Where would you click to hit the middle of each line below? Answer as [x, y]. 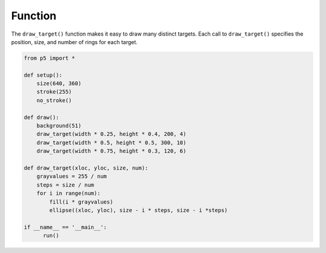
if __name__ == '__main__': [65, 227]
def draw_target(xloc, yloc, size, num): [86, 168]
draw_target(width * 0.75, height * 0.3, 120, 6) [111, 151]
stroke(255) [54, 92]
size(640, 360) [59, 84]
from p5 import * [50, 58]
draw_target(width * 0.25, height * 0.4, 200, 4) [111, 134]
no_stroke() [54, 100]
